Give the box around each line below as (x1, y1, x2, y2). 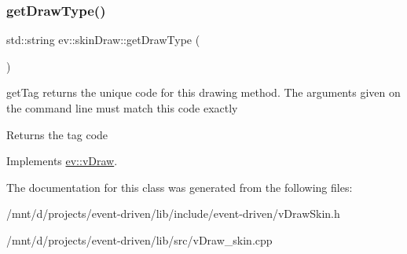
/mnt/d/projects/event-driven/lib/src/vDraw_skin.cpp (6, 231, 273, 248)
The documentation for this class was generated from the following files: (6, 179, 353, 195)
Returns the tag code (6, 126, 108, 142)
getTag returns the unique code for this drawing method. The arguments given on (6, 84, 401, 101)
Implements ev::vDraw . (6, 153, 118, 169)
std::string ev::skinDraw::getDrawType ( (6, 31, 200, 48)
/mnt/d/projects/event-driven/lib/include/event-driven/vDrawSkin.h (6, 205, 340, 222)
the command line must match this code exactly (6, 100, 238, 116)
